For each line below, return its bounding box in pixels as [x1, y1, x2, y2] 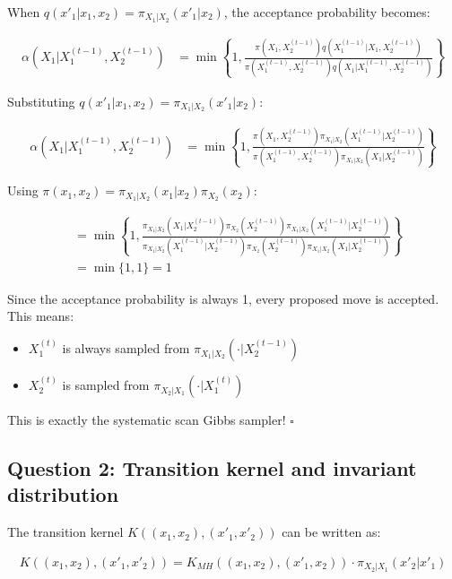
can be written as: [282, 523, 381, 541]
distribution [7, 480, 119, 508]
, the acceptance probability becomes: [223, 3, 430, 21]
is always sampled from [62, 339, 190, 358]
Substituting [7, 91, 75, 110]
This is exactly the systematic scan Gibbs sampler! [7, 410, 286, 429]
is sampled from [62, 376, 150, 394]
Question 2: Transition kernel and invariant [7, 454, 417, 482]
